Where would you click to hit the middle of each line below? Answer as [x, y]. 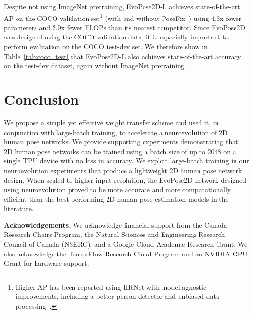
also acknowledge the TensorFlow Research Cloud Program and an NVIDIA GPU [126, 253]
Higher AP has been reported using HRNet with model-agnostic [111, 286]
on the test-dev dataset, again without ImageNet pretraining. [95, 66]
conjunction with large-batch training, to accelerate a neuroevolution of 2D [116, 132]
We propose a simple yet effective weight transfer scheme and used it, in [111, 122]
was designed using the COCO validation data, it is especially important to [116, 37]
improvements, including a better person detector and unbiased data [117, 296]
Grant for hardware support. [46, 263]
